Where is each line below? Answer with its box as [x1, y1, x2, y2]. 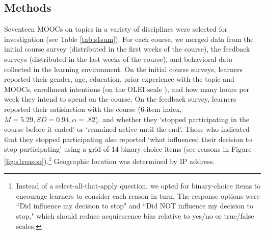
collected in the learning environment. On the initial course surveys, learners [4, 63, 243, 74]
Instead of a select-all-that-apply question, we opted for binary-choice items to [16, 180, 261, 191]
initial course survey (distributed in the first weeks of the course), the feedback [4, 43, 250, 54]
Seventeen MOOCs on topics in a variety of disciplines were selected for [4, 24, 228, 34]
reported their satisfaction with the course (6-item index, [4, 103, 182, 114]
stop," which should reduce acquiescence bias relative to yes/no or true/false [16, 210, 254, 221]
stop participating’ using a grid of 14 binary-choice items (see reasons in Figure [4, 144, 252, 154]
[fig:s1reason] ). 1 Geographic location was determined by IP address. [4, 154, 215, 166]
